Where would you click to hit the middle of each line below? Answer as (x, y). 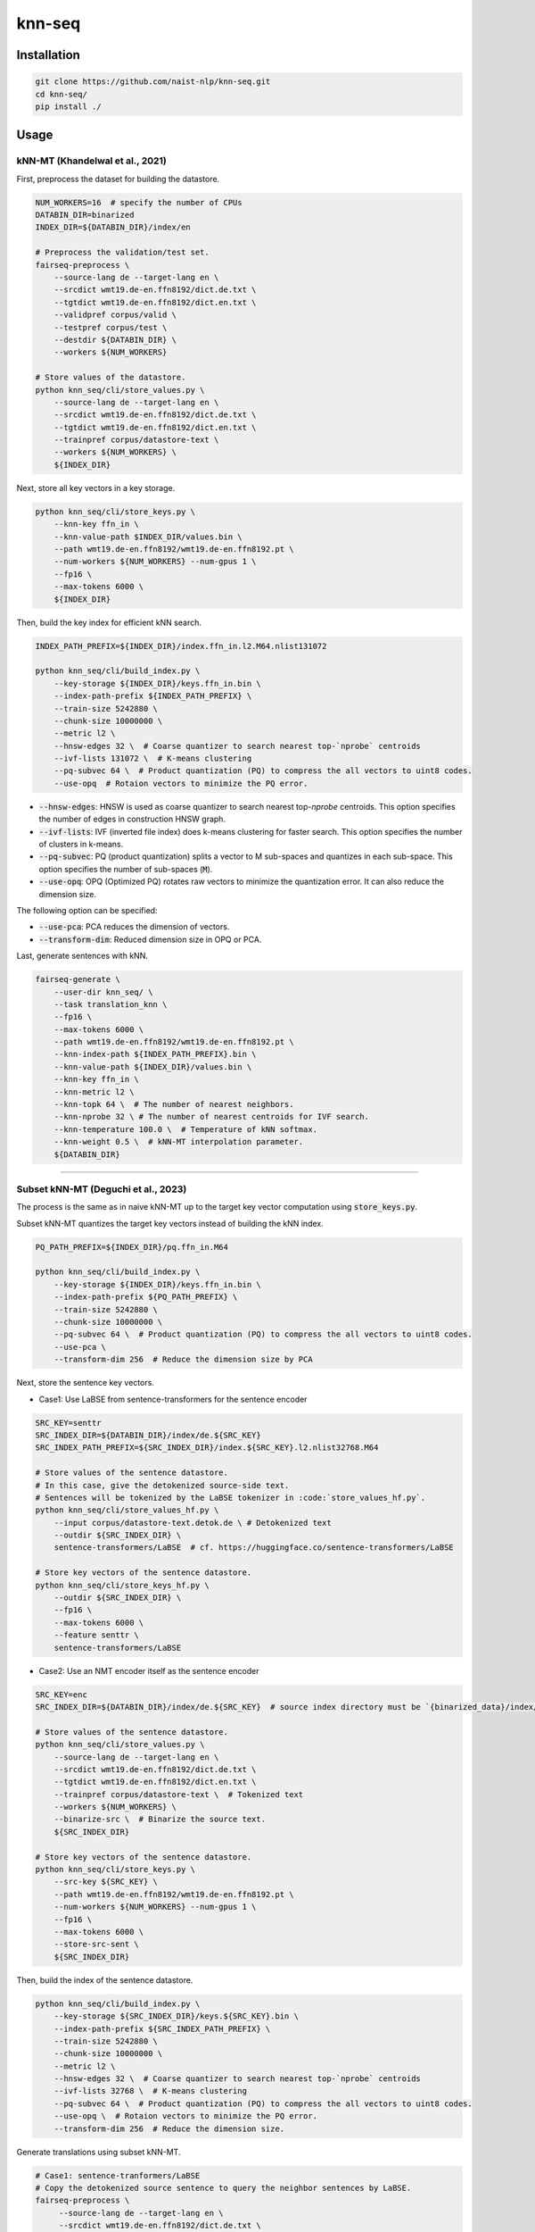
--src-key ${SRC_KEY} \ (106, 1882)
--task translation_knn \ (111, 1004)
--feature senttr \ (97, 1635)
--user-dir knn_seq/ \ (103, 992)
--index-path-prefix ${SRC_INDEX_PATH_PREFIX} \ (162, 2028)
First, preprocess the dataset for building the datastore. (118, 179)
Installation (48, 55)
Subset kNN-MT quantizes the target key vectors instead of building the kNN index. (170, 1223)
